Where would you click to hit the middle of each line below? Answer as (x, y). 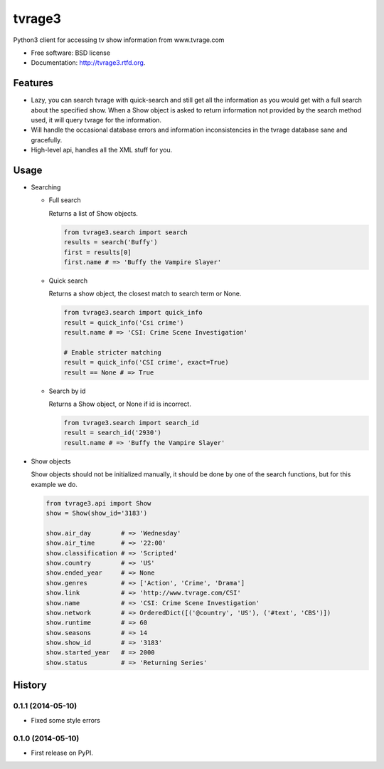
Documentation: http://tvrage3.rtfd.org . (88, 63)
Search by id (67, 391)
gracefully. (47, 140)
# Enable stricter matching (112, 352)
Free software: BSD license (70, 53)
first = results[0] (97, 252)
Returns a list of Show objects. (94, 213)
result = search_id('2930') (112, 433)
